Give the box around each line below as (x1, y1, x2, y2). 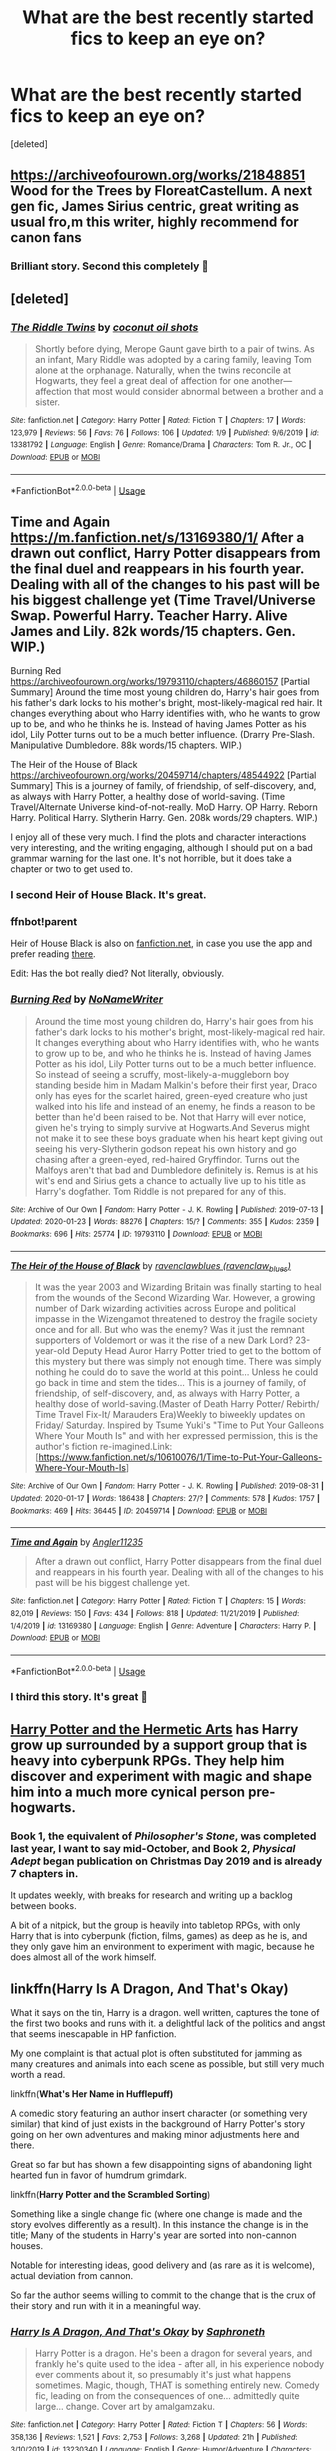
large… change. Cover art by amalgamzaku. (34, 2401, 215, 2413)
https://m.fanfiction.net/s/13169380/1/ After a (10, 529, 305, 546)
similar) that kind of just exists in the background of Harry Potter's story (10, 2117, 306, 2130)
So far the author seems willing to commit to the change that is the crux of (10, 2289, 317, 2301)
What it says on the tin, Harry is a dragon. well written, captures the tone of (10, 2006, 320, 2018)
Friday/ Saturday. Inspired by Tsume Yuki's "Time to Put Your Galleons (34, 1419, 325, 1431)
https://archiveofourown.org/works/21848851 (10, 167, 306, 184)
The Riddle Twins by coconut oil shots (10, 320, 199, 334)
